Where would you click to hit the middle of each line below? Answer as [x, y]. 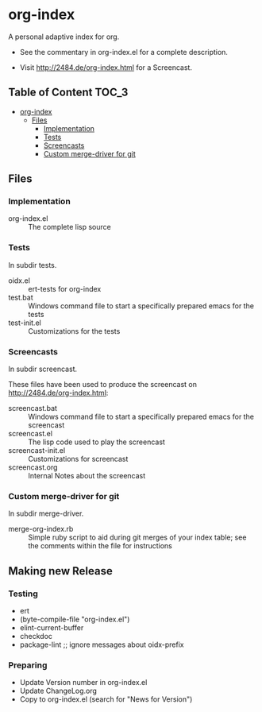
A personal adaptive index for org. [64, 37]
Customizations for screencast [78, 459]
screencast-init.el [37, 451]
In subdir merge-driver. [46, 513]
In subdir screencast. [43, 369]
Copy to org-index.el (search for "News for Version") [106, 699]
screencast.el [31, 434]
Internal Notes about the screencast [87, 476]
